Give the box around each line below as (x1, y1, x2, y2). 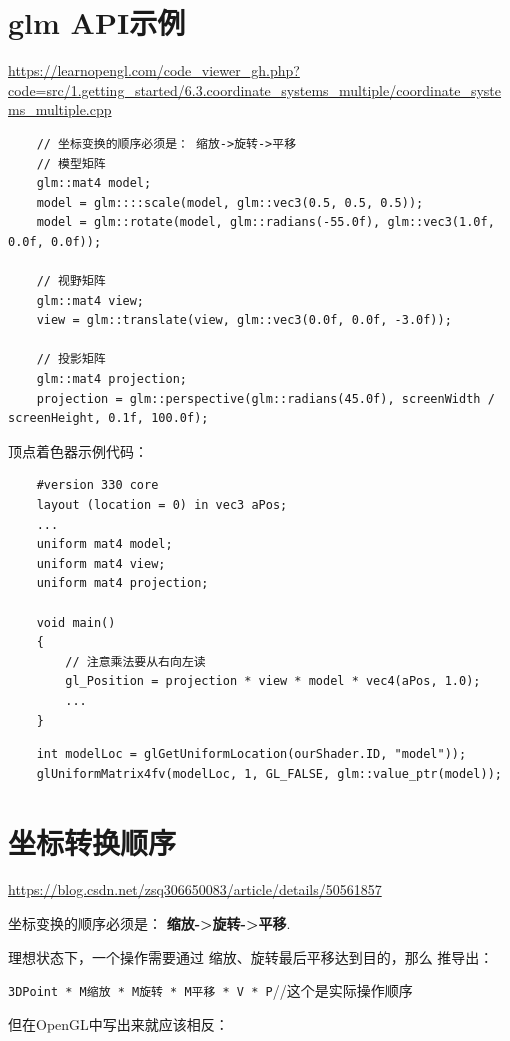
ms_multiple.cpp (8, 99, 112, 120)
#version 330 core (36, 478, 159, 493)
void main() (36, 615, 116, 630)
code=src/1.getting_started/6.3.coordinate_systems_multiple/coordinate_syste (8, 79, 502, 100)
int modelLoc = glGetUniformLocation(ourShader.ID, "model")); (36, 747, 467, 762)
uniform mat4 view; (36, 556, 166, 571)
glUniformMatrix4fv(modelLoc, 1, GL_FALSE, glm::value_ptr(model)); (36, 766, 502, 781)
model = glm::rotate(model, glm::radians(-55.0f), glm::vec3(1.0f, (36, 215, 495, 230)
